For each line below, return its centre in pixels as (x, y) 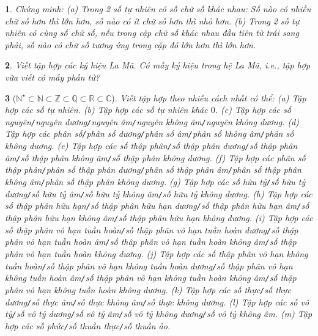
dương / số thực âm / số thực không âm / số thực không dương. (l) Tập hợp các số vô (157, 301)
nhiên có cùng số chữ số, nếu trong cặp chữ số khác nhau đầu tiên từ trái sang (152, 33)
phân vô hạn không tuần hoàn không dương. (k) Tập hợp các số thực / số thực (148, 289)
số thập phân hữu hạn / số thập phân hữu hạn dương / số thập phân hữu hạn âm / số (157, 206)
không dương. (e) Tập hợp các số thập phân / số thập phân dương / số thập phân (151, 146)
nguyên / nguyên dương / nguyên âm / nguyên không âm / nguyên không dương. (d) (152, 121)
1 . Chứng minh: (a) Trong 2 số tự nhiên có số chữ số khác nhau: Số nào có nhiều (158, 9)
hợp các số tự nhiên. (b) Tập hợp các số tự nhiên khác (106, 110)
